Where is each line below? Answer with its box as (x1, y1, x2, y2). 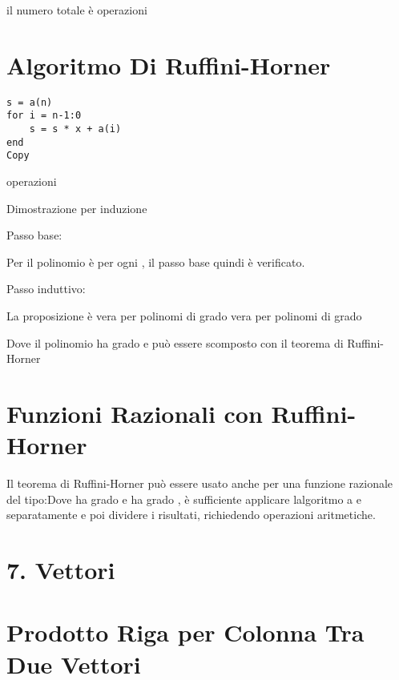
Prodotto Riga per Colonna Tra (6, 616, 365, 649)
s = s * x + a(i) (29, 123, 122, 135)
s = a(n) (6, 96, 53, 108)
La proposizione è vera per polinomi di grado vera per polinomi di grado (6, 307, 362, 324)
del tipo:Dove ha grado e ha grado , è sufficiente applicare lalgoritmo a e (6, 490, 361, 507)
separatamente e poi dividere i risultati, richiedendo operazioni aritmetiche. (6, 506, 376, 523)
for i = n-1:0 (6, 110, 82, 122)
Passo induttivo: (6, 280, 86, 297)
